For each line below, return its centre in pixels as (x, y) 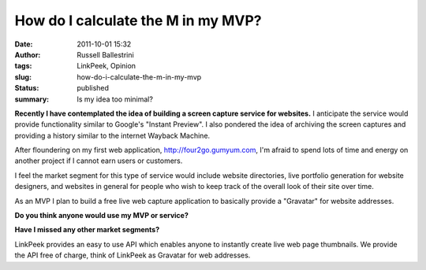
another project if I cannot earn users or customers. (99, 161)
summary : (32, 99)
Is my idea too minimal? (115, 99)
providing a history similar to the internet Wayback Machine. (112, 135)
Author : (28, 54)
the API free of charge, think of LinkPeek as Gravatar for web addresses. (133, 255)
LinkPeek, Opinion (106, 66)
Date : (24, 44)
